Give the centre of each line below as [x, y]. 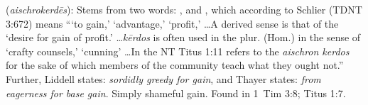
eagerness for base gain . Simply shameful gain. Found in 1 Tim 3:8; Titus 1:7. [176, 93]
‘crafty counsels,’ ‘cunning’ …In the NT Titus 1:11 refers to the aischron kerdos [178, 51]
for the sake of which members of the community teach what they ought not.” [175, 65]
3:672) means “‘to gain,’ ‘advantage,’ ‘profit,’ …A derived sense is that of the [172, 23]
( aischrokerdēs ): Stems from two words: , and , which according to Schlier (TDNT [184, 9]
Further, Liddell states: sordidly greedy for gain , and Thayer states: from [163, 78]
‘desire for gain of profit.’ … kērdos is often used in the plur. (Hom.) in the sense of [183, 37]
